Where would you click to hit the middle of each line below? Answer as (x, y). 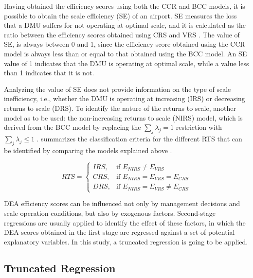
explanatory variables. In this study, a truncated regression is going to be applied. (126, 241)
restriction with (199, 127)
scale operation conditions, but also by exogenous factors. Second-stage (110, 213)
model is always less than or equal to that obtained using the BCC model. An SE (126, 53)
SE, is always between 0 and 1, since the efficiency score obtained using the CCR (125, 44)
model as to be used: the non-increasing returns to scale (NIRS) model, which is (123, 117)
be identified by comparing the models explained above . (88, 150)
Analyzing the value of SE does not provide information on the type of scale (117, 89)
